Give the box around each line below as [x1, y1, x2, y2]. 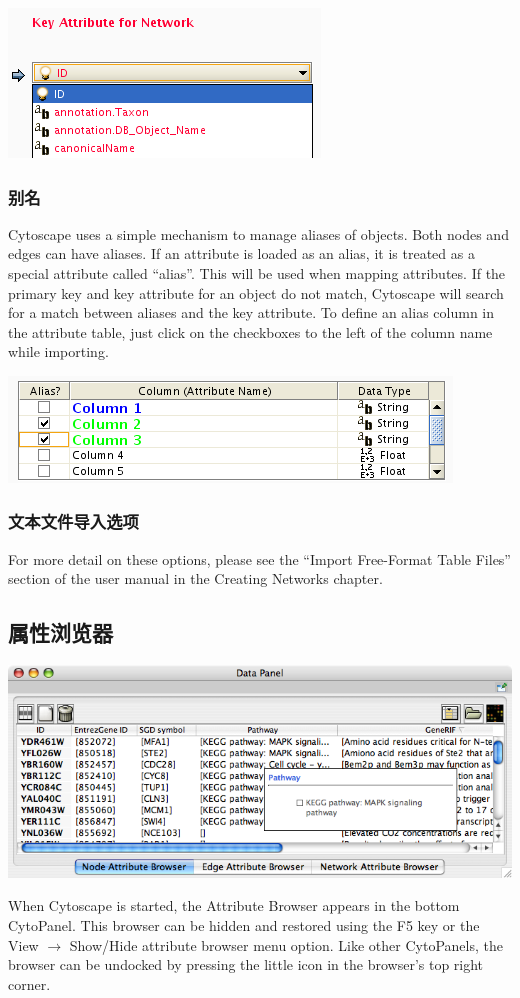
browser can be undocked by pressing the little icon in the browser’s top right [8, 954, 484, 975]
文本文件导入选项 [8, 509, 139, 534]
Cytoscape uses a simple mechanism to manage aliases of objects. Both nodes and [8, 223, 509, 244]
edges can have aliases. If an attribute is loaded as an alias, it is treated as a [8, 243, 475, 264]
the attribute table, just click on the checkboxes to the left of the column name [8, 321, 493, 342]
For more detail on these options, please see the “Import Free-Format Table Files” [8, 548, 511, 569]
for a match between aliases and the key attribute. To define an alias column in [8, 302, 495, 323]
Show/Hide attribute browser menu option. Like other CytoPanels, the [69, 934, 503, 955]
